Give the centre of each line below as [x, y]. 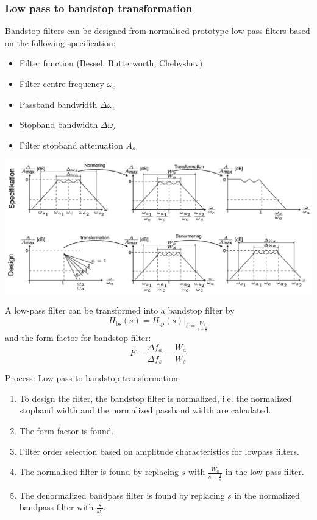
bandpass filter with [56, 507]
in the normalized [267, 495]
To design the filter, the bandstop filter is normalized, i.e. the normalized [155, 398]
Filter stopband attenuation [71, 145]
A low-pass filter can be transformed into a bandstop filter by [120, 310]
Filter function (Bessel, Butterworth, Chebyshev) [111, 63]
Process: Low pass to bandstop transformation [91, 378]
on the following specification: [60, 42]
